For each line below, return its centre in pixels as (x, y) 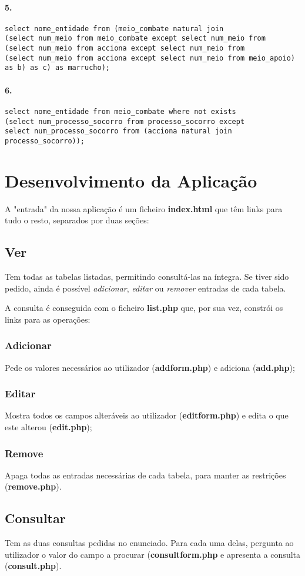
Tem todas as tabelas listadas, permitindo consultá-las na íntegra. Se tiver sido (147, 277)
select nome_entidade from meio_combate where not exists (120, 111)
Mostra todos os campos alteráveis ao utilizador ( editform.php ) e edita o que (147, 415)
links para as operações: (48, 319)
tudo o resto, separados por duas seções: (77, 220)
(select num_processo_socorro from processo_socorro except (125, 121)
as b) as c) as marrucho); (57, 68)
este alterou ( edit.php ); (48, 427)
